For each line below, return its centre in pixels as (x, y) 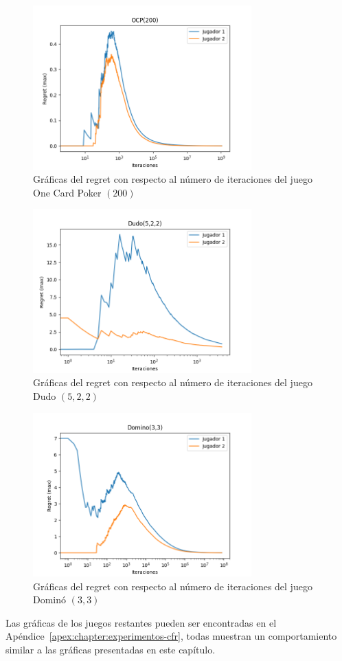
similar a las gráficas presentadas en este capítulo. (111, 650)
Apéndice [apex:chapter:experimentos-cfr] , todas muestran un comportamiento (171, 636)
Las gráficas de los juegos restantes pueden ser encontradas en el (141, 622)
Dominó (50, 600)
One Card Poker (67, 192)
